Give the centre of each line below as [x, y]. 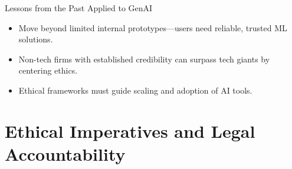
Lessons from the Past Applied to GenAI [79, 8]
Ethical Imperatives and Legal [130, 130]
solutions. [36, 39]
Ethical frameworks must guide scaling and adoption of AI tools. [135, 90]
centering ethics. [48, 70]
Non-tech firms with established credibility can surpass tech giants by [144, 59]
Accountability [65, 153]
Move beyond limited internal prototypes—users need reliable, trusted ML [153, 27]
